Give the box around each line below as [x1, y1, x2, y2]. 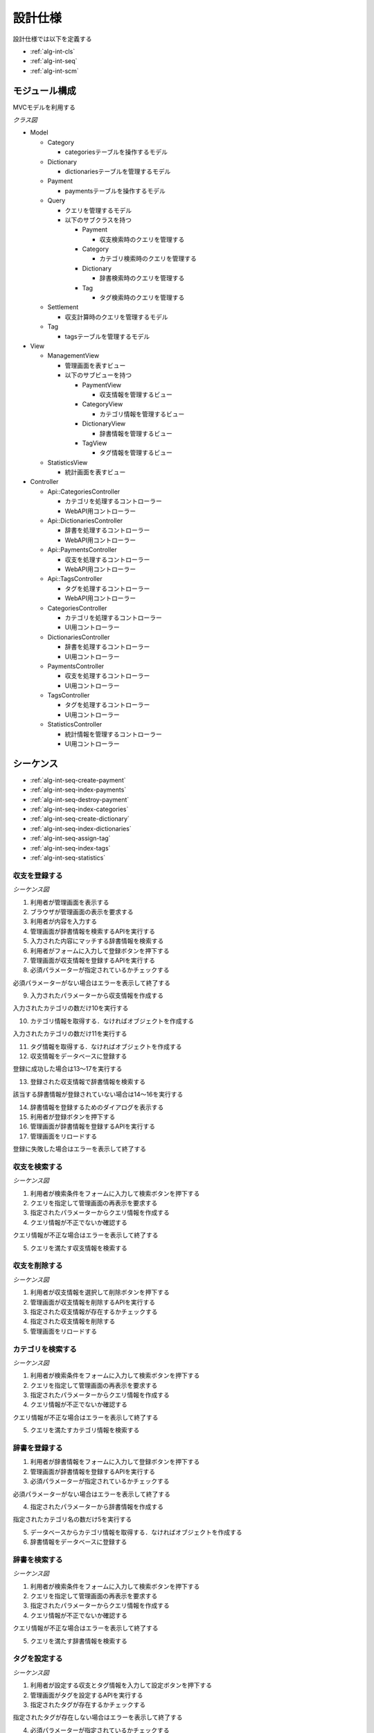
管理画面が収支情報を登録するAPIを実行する [30, 956, 156, 964]
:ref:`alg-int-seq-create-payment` [30, 776, 126, 784]
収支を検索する [12, 1162, 63, 1172]
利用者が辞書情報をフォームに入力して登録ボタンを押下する [30, 1458, 200, 1466]
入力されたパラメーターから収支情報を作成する [30, 991, 164, 1000]
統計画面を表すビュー [64, 468, 126, 476]
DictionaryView [82, 419, 126, 428]
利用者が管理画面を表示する [30, 898, 109, 906]
